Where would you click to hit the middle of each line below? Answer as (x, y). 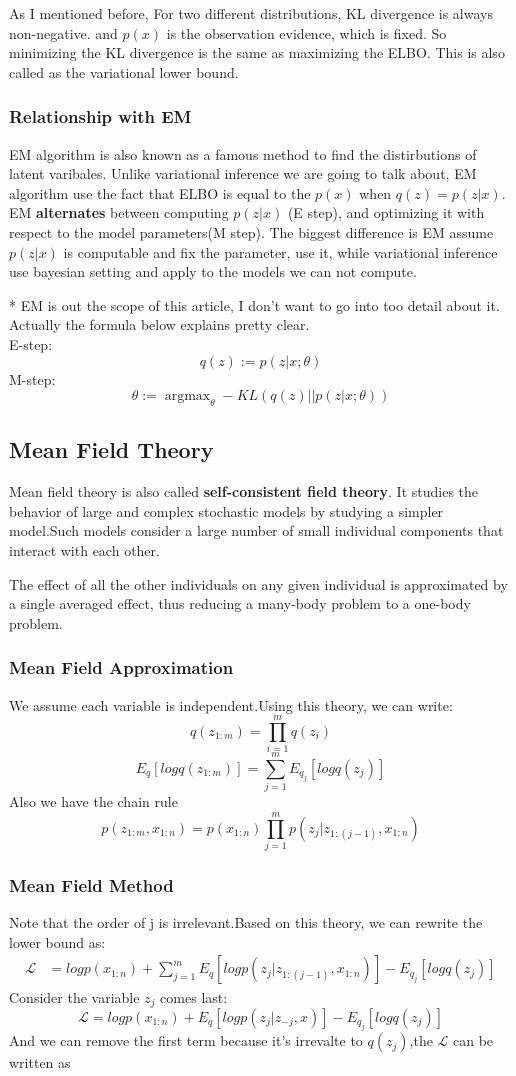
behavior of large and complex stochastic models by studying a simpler (226, 510)
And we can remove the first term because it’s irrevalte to (186, 1040)
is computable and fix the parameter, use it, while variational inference (280, 251)
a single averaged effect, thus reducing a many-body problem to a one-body (240, 603)
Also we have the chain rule (93, 801)
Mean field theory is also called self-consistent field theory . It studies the (244, 491)
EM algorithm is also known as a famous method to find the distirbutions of (243, 153)
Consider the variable (74, 996)
